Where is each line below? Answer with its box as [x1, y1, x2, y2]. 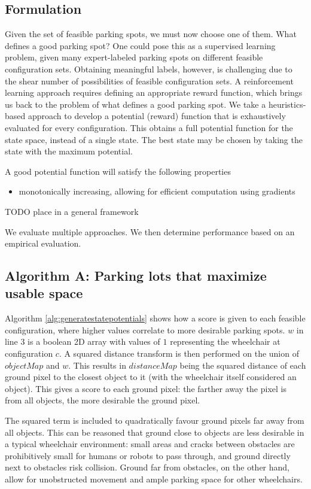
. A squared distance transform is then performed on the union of [59, 347, 299, 360]
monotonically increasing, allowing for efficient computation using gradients [19, 185, 295, 198]
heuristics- [268, 98, 306, 110]
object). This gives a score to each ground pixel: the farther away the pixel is [5, 382, 286, 394]
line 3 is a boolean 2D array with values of [5, 335, 160, 348]
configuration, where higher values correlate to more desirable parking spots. [5, 323, 285, 336]
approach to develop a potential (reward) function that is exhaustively [28, 110, 286, 122]
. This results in [68, 359, 126, 371]
